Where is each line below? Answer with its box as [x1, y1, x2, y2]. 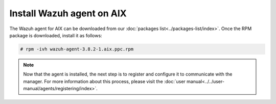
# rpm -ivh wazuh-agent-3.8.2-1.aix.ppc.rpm [20, 46, 134, 52]
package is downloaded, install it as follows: [9, 32, 102, 38]
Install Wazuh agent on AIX [9, 8, 127, 19]
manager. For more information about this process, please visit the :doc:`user [23, 78, 186, 84]
